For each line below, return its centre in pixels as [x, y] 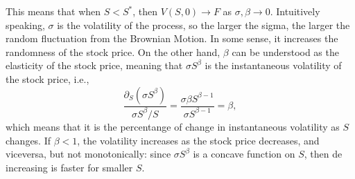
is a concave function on [244, 154]
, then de [323, 154]
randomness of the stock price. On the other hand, [113, 51]
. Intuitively [295, 11]
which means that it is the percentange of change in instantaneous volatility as [173, 126]
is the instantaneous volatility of [273, 65]
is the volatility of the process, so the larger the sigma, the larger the [204, 25]
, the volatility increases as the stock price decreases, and [198, 140]
